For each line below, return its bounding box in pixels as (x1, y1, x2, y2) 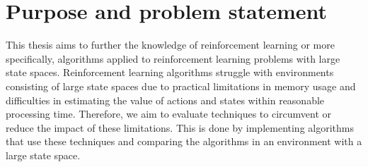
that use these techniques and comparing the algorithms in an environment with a (6, 134, 362, 149)
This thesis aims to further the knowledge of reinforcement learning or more (6, 37, 335, 52)
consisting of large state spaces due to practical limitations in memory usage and (6, 78, 356, 93)
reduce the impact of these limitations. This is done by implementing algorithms (6, 120, 355, 135)
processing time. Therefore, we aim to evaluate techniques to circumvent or (6, 106, 332, 121)
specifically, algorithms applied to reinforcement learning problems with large (6, 51, 340, 66)
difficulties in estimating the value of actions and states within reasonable (6, 92, 325, 107)
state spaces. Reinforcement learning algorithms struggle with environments (6, 65, 334, 80)
